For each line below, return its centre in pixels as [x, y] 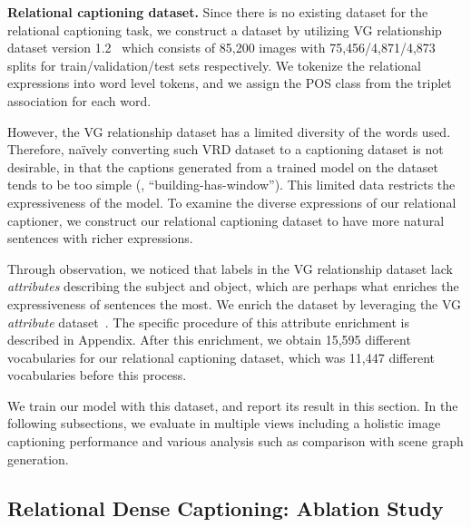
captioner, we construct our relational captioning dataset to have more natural [226, 220]
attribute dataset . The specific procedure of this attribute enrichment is [209, 322]
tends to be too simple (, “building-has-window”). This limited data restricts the [231, 185]
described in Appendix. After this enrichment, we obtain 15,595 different [209, 340]
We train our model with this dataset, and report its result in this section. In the [233, 405]
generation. [38, 459]
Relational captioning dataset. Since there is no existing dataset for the [218, 12]
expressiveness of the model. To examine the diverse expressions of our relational [232, 202]
